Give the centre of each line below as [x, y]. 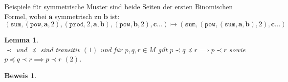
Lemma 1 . [22, 40]
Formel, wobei [25, 16]
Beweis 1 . [21, 75]
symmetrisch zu [78, 16]
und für [111, 49]
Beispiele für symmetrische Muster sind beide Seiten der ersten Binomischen [119, 6]
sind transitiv [60, 49]
